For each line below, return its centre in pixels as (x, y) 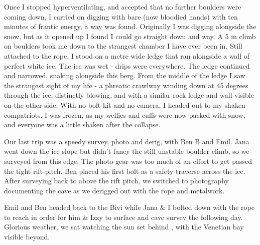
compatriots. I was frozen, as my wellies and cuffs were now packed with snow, (125, 114)
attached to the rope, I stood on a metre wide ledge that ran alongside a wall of (127, 55)
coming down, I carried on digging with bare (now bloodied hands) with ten (121, 16)
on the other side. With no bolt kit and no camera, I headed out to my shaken (125, 104)
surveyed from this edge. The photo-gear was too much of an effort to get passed (128, 161)
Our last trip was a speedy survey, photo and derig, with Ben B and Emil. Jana (127, 141)
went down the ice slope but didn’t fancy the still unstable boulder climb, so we (127, 151)
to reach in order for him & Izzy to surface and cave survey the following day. (123, 217)
